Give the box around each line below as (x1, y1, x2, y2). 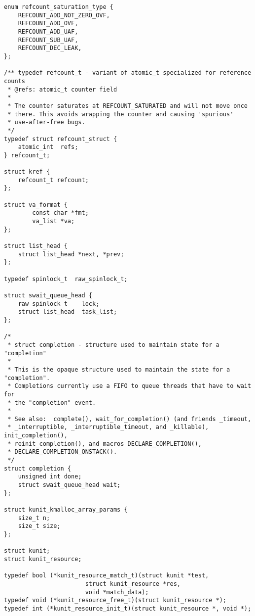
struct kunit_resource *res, (85, 580, 181, 587)
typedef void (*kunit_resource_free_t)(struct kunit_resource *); (4, 597, 227, 604)
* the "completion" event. (7, 399, 96, 406)
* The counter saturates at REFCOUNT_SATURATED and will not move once (7, 102, 248, 109)
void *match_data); (85, 588, 149, 596)
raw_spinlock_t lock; (18, 300, 100, 307)
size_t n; (18, 514, 50, 521)
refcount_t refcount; (18, 176, 89, 184)
